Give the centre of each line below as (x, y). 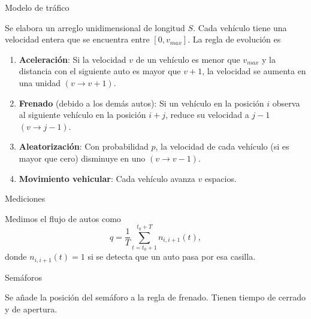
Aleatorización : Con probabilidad (84, 146)
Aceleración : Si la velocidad (73, 59)
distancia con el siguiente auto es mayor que (100, 71)
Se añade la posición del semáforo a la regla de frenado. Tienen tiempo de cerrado (155, 297)
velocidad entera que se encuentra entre (77, 39)
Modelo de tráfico (37, 7)
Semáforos (23, 277)
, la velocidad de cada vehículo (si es (222, 146)
